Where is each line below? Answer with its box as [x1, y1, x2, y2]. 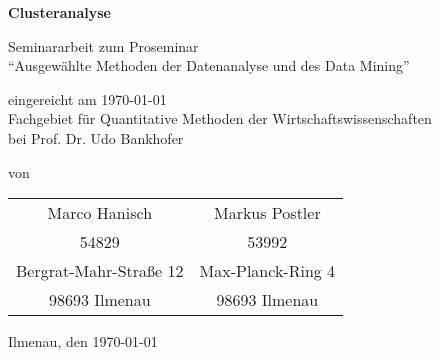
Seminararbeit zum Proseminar [8, 35, 199, 56]
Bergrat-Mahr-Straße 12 [16, 259, 184, 283]
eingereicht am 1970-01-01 [8, 88, 167, 109]
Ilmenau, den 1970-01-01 [8, 331, 158, 352]
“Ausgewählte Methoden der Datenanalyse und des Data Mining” [8, 55, 410, 76]
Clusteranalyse [8, 2, 111, 22]
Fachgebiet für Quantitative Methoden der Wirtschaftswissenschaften [8, 108, 432, 129]
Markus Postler [213, 201, 321, 225]
